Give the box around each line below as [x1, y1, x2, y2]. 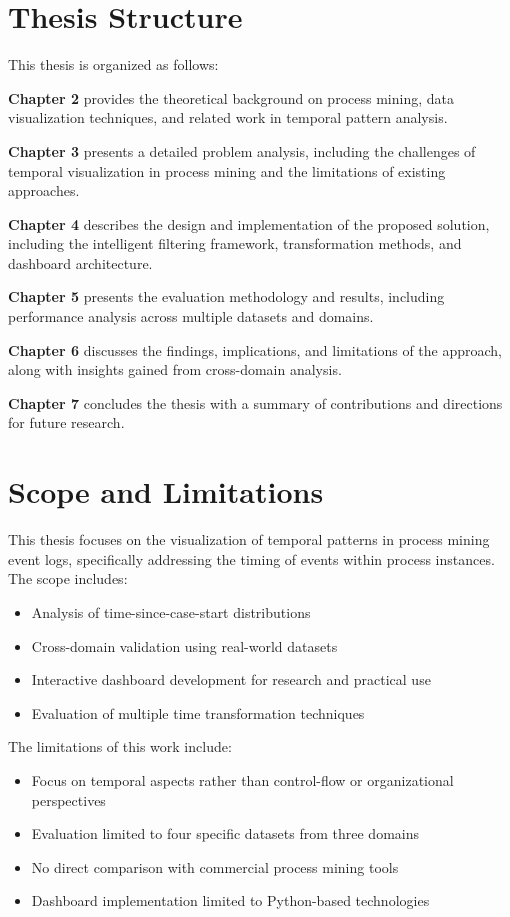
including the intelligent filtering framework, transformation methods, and [8, 233, 462, 254]
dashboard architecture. [8, 252, 153, 273]
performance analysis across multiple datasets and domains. [8, 306, 374, 327]
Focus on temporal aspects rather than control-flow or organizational [31, 769, 454, 790]
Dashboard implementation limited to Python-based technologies [31, 890, 430, 911]
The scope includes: [8, 568, 128, 589]
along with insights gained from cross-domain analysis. [8, 359, 342, 380]
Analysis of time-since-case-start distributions [31, 601, 311, 622]
